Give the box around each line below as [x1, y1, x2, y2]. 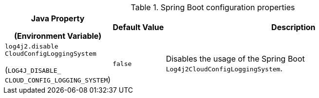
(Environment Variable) [14, 31, 102, 41]
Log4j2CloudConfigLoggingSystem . [166, 64, 283, 73]
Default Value [113, 22, 164, 32]
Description [271, 22, 316, 32]
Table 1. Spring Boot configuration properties [131, 2, 295, 12]
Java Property [31, 14, 85, 23]
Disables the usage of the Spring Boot [166, 54, 305, 64]
